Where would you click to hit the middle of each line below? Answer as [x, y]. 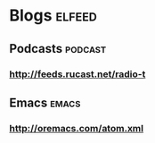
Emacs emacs [45, 102]
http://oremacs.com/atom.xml [77, 128]
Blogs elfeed [53, 16]
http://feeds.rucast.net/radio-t [77, 74]
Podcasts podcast [58, 49]
